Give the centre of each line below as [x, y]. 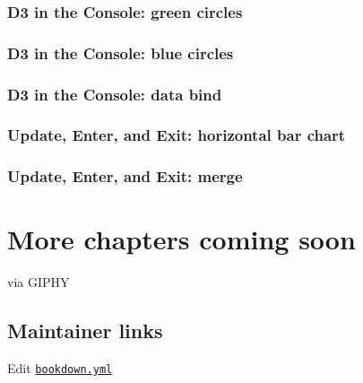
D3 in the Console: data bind [115, 94]
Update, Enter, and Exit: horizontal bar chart [177, 135]
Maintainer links [85, 331]
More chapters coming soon [181, 239]
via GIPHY [39, 282]
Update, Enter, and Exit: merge [125, 176]
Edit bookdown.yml [60, 368]
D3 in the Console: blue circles [121, 52]
